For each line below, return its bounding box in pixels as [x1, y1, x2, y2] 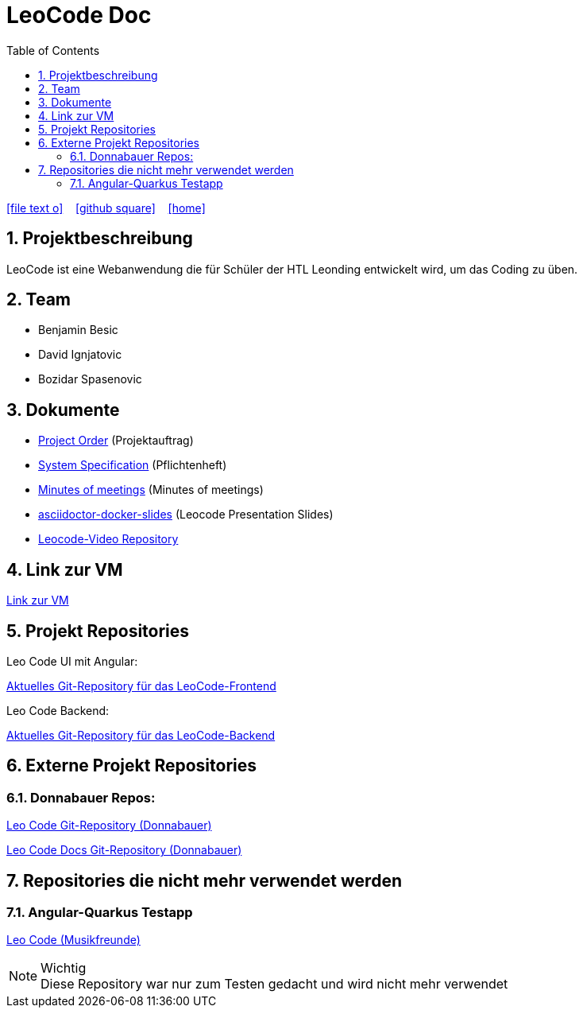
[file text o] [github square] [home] [6, 200, 206, 215]
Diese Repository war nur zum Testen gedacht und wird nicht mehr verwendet [41, 976, 508, 993]
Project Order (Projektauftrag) [38, 433, 194, 448]
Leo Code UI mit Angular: [6, 654, 138, 668]
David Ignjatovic [38, 348, 122, 362]
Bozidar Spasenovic [38, 372, 142, 387]
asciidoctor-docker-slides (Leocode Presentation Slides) [38, 507, 334, 522]
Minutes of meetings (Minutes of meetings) [38, 483, 264, 497]
